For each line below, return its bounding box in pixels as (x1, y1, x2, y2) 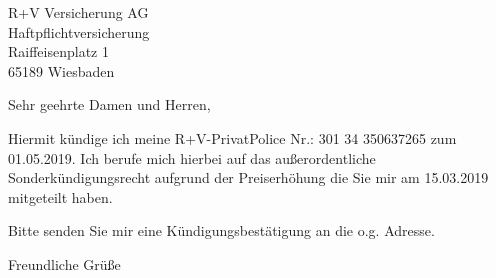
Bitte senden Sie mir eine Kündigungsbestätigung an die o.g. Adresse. (8, 220, 435, 241)
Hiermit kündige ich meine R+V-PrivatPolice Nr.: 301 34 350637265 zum (8, 127, 457, 148)
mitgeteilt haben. (8, 186, 113, 207)
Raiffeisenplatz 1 (8, 41, 109, 62)
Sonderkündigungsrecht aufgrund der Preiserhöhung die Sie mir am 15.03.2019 (8, 167, 489, 188)
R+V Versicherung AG (8, 2, 149, 22)
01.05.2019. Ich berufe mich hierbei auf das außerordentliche (8, 147, 376, 168)
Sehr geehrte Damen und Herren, (8, 94, 211, 115)
